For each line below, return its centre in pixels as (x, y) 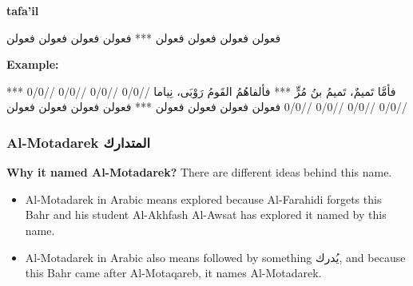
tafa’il (23, 10)
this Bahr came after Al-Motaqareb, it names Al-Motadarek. (173, 273)
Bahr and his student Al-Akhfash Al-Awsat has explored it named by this (206, 214)
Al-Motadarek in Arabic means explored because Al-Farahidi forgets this (203, 199)
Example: (33, 64)
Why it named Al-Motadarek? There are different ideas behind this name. (199, 172)
